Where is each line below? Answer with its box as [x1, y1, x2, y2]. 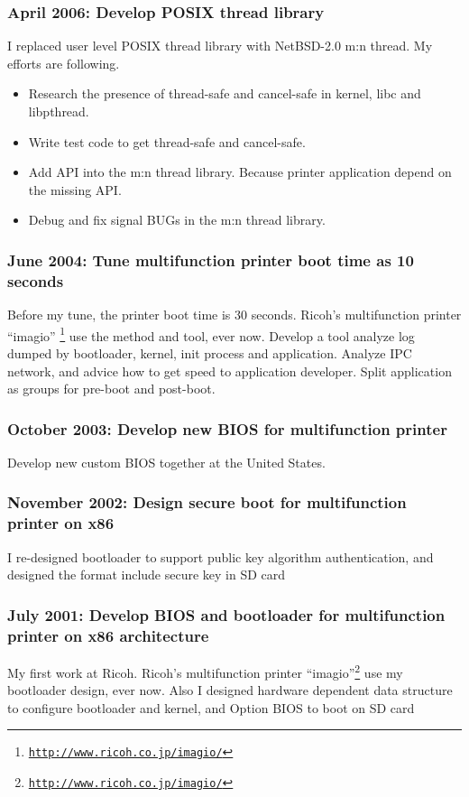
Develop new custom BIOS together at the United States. [7, 452, 326, 471]
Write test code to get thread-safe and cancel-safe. [28, 132, 306, 151]
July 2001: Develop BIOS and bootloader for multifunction [7, 603, 446, 626]
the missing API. [28, 180, 122, 199]
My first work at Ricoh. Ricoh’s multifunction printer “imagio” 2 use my [7, 661, 403, 681]
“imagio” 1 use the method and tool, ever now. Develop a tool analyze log [7, 323, 415, 345]
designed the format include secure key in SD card [7, 565, 286, 584]
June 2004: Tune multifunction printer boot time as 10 [7, 248, 414, 271]
